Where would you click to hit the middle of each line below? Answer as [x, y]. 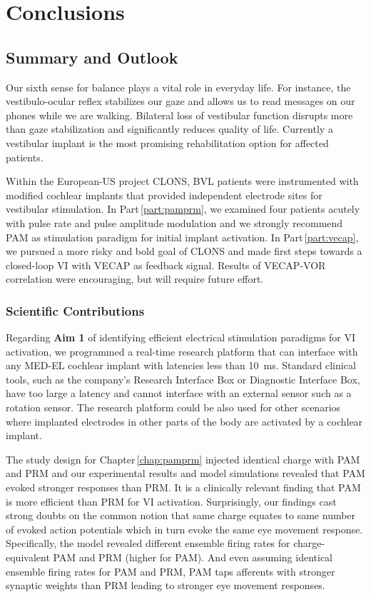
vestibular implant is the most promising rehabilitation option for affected [167, 142]
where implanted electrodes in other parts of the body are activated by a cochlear [184, 421]
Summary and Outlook [92, 57]
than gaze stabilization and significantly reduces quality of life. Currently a [169, 129]
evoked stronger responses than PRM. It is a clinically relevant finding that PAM [183, 487]
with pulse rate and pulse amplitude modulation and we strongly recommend [174, 222]
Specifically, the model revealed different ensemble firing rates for [148, 543]
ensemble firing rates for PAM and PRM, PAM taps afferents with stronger [171, 571]
